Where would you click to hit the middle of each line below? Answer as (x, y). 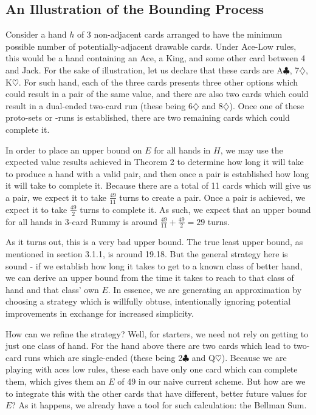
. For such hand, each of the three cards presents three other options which (158, 82)
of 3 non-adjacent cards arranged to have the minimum (180, 34)
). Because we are (254, 357)
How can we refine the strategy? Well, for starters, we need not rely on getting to (157, 333)
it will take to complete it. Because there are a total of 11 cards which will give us (158, 185)
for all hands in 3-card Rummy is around (82, 221)
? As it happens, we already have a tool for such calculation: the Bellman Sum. (159, 405)
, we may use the (252, 150)
